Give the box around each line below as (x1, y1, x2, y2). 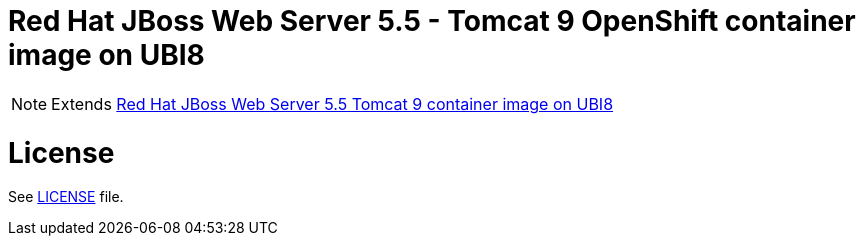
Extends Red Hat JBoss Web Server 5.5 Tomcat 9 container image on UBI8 (51, 93, 614, 114)
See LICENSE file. (8, 188, 124, 206)
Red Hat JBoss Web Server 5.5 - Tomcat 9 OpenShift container (8, 4, 856, 38)
